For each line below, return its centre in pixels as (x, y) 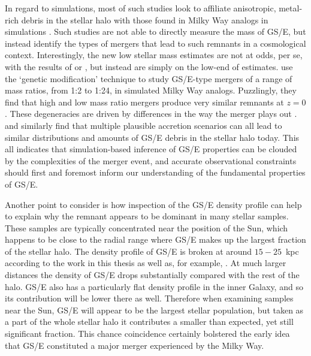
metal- (291, 8)
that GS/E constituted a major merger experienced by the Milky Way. (135, 345)
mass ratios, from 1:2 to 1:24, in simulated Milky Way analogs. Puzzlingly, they (151, 90)
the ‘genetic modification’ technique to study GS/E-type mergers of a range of (149, 78)
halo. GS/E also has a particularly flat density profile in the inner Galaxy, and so (154, 286)
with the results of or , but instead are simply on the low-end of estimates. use (149, 66)
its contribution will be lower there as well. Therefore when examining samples (149, 298)
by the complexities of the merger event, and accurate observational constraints (151, 160)
